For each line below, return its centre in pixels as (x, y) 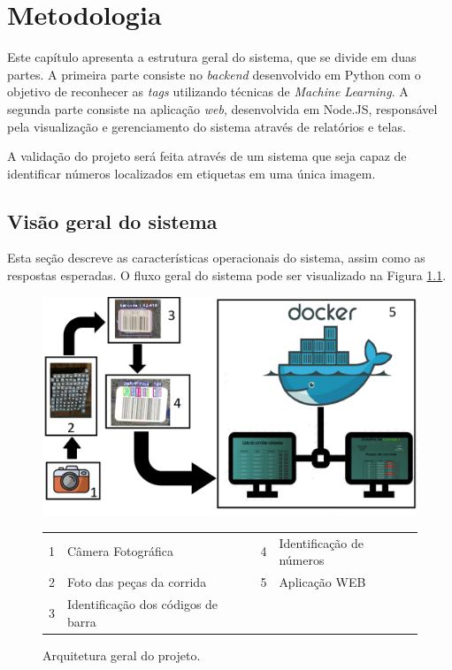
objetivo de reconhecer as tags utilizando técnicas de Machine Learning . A (208, 91)
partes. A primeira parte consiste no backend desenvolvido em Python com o (214, 74)
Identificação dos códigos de (143, 603)
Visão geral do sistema (112, 221)
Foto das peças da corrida (137, 582)
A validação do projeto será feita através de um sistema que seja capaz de (207, 156)
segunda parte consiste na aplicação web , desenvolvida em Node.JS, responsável (222, 108)
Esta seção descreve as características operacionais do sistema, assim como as (216, 258)
